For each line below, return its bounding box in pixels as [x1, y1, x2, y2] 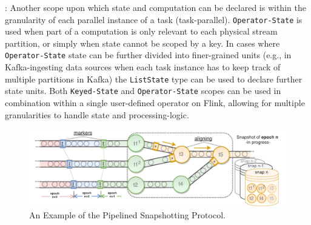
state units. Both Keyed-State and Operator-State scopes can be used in [5, 84, 281, 97]
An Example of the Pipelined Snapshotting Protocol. [29, 209, 226, 221]
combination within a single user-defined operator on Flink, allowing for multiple [5, 96, 305, 109]
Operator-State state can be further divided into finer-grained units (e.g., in [5, 49, 292, 61]
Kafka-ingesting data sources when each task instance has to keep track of [5, 61, 281, 73]
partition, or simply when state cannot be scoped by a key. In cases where [5, 36, 280, 49]
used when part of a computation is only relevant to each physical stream [5, 25, 278, 38]
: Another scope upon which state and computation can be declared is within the [5, 1, 306, 13]
